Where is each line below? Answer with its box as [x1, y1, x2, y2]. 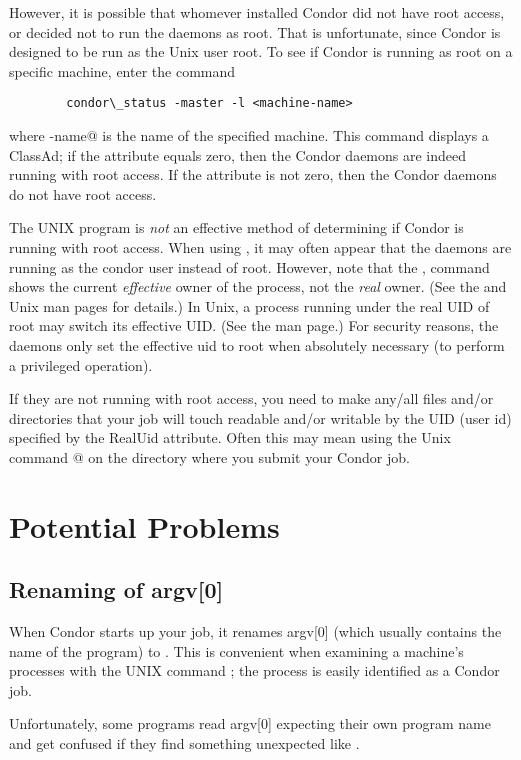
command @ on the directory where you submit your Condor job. [9, 446, 410, 467]
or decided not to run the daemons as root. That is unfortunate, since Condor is [9, 21, 501, 42]
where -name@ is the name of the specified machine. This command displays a [9, 125, 489, 146]
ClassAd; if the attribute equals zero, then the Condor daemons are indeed [9, 144, 467, 165]
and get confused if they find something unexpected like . [9, 733, 360, 754]
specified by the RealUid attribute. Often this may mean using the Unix [9, 427, 451, 448]
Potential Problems [9, 505, 280, 546]
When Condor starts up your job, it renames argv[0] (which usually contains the [9, 621, 502, 642]
